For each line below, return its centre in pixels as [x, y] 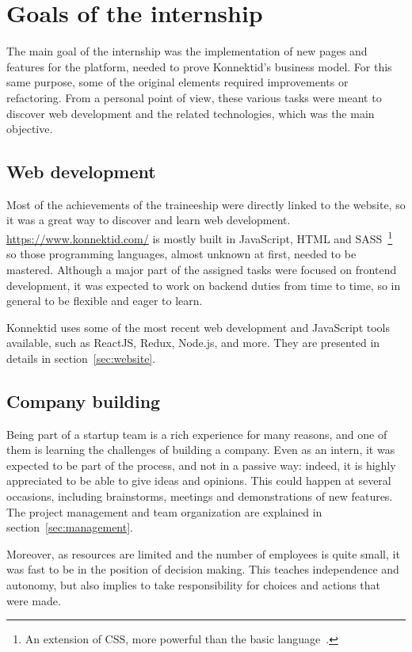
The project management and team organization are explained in [164, 511]
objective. [30, 129]
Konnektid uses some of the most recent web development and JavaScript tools [198, 327]
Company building [84, 400]
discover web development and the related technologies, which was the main [191, 113]
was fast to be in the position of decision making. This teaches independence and [203, 569]
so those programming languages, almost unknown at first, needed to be [181, 254]
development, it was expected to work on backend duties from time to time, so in [204, 285]
